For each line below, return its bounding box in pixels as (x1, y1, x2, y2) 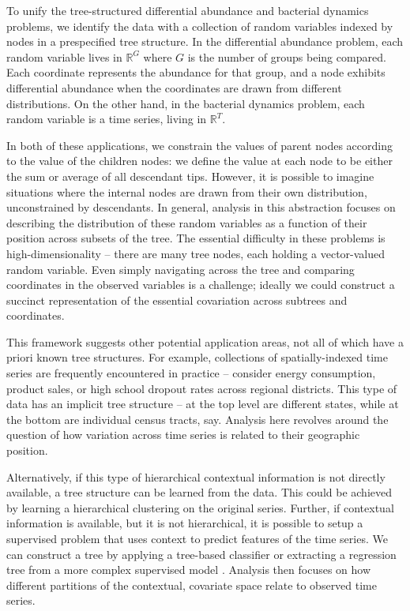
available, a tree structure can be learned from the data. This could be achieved (6, 484, 392, 500)
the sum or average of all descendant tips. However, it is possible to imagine (6, 167, 374, 184)
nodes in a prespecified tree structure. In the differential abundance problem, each (6, 33, 404, 50)
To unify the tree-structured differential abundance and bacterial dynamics (6, 2, 369, 18)
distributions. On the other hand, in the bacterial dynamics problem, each (6, 95, 365, 111)
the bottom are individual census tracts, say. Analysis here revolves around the (6, 410, 389, 427)
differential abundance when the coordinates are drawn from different (6, 79, 342, 96)
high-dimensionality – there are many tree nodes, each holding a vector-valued (6, 245, 386, 261)
